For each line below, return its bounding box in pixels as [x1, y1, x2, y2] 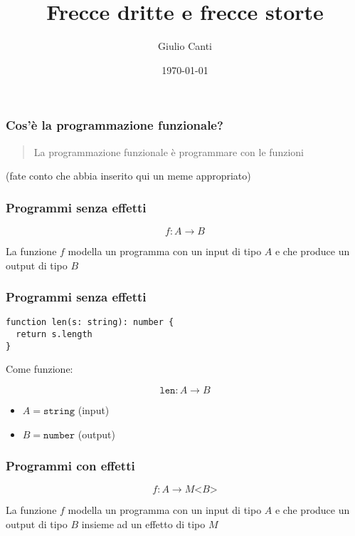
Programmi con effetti [6, 457, 135, 475]
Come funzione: [6, 361, 73, 376]
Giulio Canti [158, 38, 212, 53]
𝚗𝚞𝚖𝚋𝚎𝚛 [43, 430, 75, 440]
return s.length [16, 329, 92, 340]
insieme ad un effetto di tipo [81, 516, 206, 531]
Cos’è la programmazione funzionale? [6, 116, 223, 134]
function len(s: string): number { [6, 317, 174, 328]
